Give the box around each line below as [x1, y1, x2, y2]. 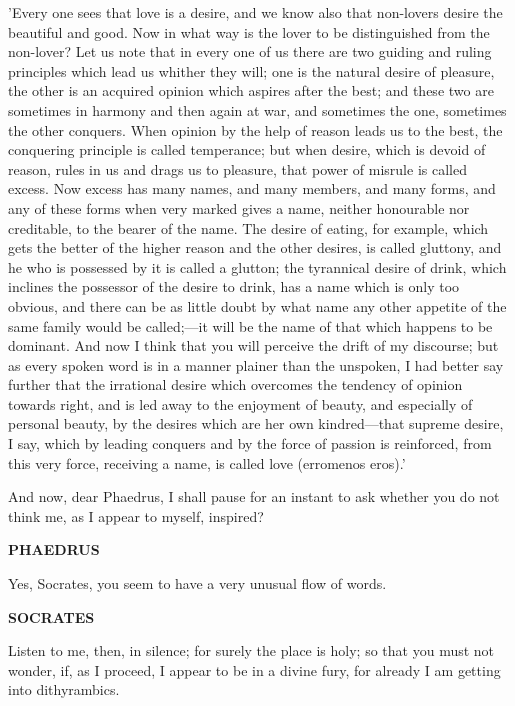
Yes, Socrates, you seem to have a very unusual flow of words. [8, 573, 387, 594]
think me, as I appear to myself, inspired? [8, 505, 264, 526]
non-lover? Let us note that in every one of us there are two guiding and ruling [8, 41, 492, 62]
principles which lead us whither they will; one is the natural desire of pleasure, [8, 60, 495, 81]
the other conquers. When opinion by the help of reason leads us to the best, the [8, 119, 503, 140]
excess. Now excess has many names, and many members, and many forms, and [8, 178, 496, 199]
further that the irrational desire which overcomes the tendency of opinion [8, 374, 463, 395]
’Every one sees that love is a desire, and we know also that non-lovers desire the [8, 2, 503, 22]
